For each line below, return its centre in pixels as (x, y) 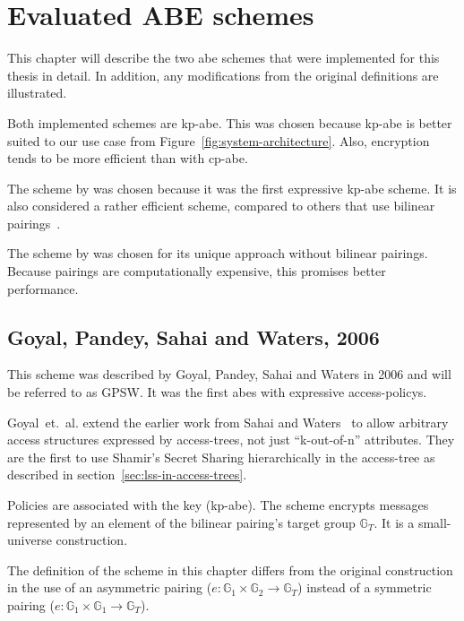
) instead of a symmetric (365, 587)
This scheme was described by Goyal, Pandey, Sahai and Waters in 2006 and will (229, 374)
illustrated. (37, 93)
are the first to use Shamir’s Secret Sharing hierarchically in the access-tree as (221, 457)
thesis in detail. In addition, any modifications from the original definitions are (223, 75)
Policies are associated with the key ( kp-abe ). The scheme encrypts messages (218, 505)
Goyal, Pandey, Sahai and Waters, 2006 (193, 336)
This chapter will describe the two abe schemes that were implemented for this (223, 58)
